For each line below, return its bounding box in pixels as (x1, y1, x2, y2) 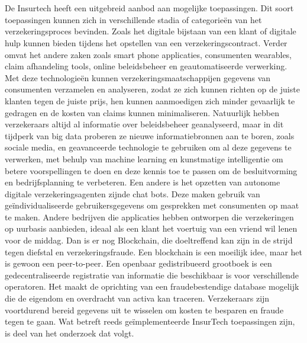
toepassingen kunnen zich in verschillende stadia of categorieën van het (5, 13, 262, 25)
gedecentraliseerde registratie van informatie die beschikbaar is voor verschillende (5, 268, 299, 281)
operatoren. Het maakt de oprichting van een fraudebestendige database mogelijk (5, 280, 299, 293)
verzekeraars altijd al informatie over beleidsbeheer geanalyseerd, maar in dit (5, 118, 284, 130)
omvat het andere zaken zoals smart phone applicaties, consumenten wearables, (5, 48, 292, 60)
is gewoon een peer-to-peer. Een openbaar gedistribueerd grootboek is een (5, 257, 272, 270)
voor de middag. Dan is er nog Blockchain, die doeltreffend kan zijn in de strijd (5, 234, 293, 246)
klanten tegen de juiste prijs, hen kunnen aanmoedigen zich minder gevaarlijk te (5, 94, 295, 107)
